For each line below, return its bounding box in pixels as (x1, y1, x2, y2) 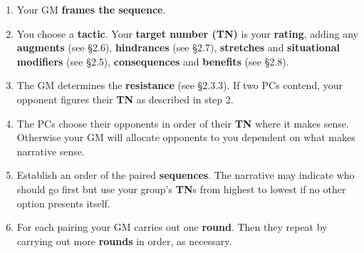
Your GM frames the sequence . (16, 2, 166, 16)
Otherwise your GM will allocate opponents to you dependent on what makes (16, 130, 355, 145)
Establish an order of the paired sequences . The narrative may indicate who (16, 167, 355, 182)
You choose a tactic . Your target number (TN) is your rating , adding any (16, 26, 358, 41)
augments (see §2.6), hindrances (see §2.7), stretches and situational (16, 40, 340, 55)
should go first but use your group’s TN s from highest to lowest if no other (16, 181, 346, 196)
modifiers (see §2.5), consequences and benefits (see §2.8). (16, 53, 289, 68)
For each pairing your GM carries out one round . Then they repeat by (16, 220, 328, 234)
